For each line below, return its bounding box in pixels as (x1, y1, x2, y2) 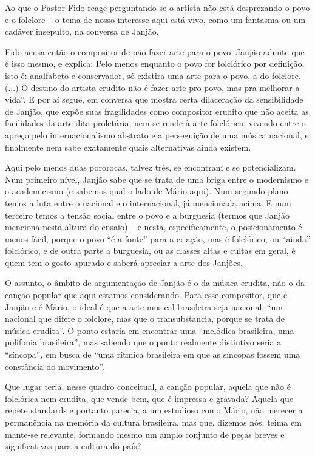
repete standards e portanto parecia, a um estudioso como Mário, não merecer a (5, 404, 303, 417)
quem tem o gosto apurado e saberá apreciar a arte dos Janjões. (5, 256, 243, 268)
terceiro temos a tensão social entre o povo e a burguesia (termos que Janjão (5, 208, 290, 221)
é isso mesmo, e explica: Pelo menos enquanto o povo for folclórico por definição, (5, 57, 305, 70)
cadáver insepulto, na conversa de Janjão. (5, 25, 159, 38)
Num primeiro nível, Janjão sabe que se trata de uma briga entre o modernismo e (5, 172, 308, 185)
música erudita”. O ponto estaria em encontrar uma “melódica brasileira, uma (5, 324, 294, 336)
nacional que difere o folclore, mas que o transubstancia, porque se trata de (5, 312, 285, 325)
